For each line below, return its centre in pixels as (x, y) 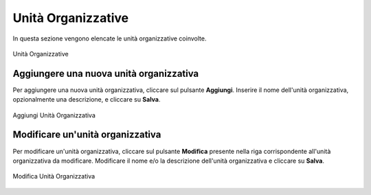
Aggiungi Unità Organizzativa (54, 115)
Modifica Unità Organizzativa (54, 176)
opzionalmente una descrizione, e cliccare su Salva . (87, 100)
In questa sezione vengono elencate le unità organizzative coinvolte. (110, 38)
